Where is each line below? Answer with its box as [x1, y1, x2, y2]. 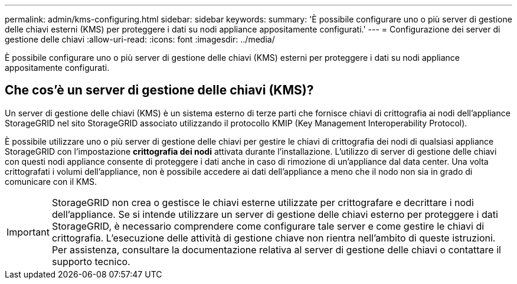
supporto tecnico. [51, 255, 130, 267]
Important [6, 226, 50, 238]
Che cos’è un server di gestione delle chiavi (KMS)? [5, 83, 314, 98]
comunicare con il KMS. [5, 176, 97, 187]
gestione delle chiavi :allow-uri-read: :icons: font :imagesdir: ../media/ [5, 34, 275, 44]
